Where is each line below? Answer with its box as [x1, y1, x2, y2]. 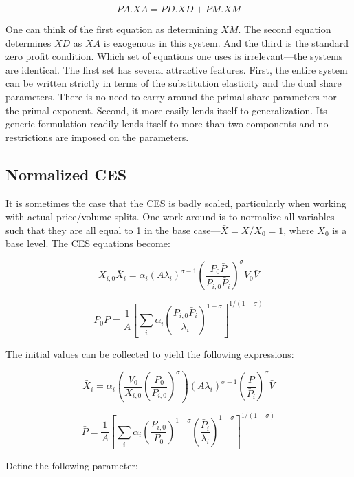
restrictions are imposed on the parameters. [5, 129, 189, 144]
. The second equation [238, 22, 331, 36]
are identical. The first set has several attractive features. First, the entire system [5, 62, 348, 76]
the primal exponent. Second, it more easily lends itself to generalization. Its [5, 103, 327, 117]
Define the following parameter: [5, 458, 138, 473]
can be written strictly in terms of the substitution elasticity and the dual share [5, 76, 342, 90]
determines [5, 35, 52, 50]
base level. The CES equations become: [5, 236, 170, 251]
